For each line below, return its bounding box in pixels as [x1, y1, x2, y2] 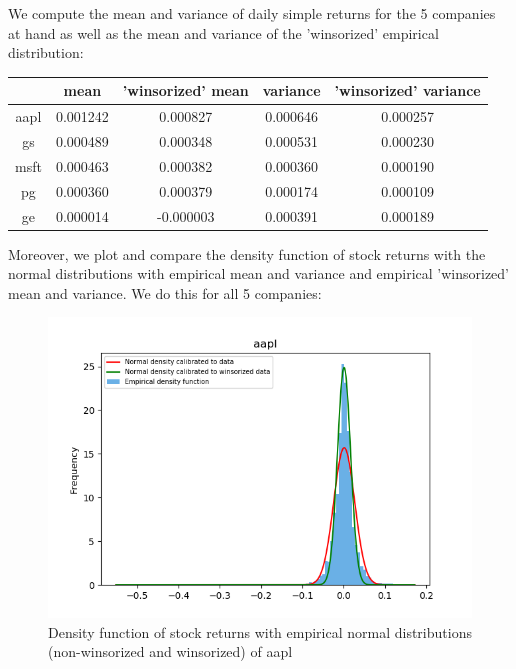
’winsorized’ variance [334, 80, 481, 101]
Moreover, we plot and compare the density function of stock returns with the [8, 243, 486, 264]
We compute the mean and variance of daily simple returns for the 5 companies [8, 3, 496, 23]
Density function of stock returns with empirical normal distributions [48, 621, 472, 642]
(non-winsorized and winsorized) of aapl [48, 641, 293, 662]
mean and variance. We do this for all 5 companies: [8, 282, 322, 303]
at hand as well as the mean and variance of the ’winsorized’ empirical [8, 22, 439, 43]
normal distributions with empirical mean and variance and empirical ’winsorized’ [8, 263, 510, 284]
